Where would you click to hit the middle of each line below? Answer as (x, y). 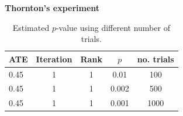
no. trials (156, 59)
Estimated (31, 27)
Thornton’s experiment (52, 8)
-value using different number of (113, 27)
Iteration (54, 59)
